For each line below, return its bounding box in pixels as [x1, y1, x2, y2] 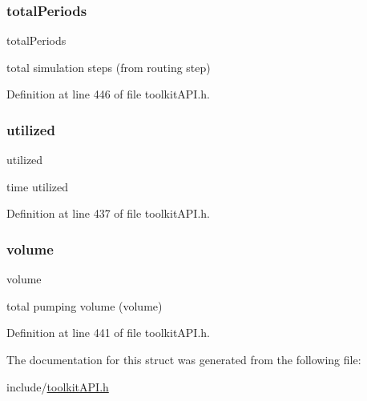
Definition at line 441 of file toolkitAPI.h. [6, 324, 210, 341]
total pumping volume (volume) [6, 297, 163, 314]
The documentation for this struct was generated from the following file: [6, 351, 361, 367]
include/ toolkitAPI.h [6, 378, 109, 395]
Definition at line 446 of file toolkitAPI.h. [6, 86, 210, 102]
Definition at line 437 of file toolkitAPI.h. [6, 205, 210, 222]
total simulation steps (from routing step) [6, 58, 211, 75]
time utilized [6, 178, 68, 194]
